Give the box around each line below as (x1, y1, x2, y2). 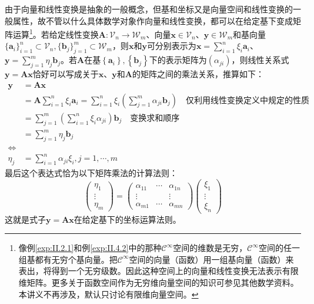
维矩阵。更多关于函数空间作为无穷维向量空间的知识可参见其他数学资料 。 (18, 276, 299, 288)
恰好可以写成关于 (32, 68, 99, 80)
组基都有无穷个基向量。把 (18, 253, 118, 265)
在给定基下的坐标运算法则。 (74, 213, 181, 225)
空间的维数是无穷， (173, 242, 248, 254)
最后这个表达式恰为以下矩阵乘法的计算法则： (5, 167, 178, 179)
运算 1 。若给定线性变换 (12, 27, 99, 40)
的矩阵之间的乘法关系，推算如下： (132, 68, 264, 80)
